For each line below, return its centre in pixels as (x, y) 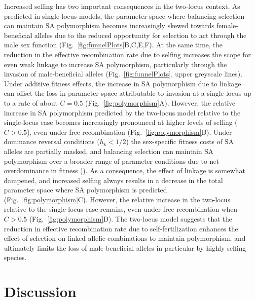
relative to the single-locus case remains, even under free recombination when (121, 209)
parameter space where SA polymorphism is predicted (86, 190)
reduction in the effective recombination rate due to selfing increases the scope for (127, 54)
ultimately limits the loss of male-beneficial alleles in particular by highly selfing (125, 247)
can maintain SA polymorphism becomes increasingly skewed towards (109, 25)
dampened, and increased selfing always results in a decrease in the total (113, 180)
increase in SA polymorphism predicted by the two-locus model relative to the (122, 112)
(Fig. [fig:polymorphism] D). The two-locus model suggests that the (131, 219)
